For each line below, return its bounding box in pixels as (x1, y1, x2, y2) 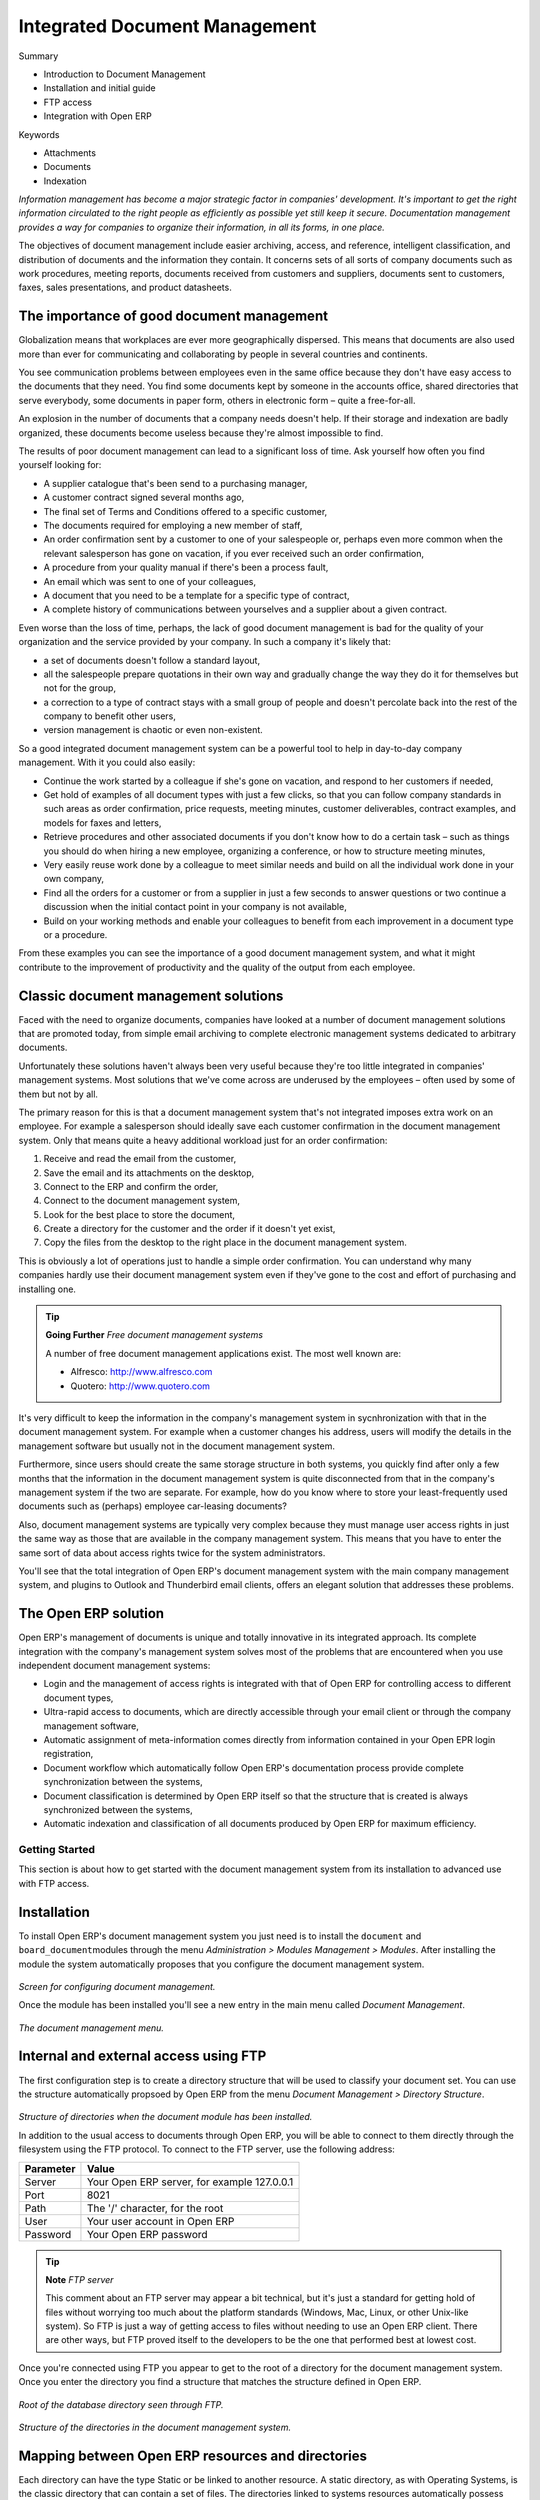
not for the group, (43, 682, 117, 694)
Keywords (18, 128, 60, 140)
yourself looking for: (18, 459, 102, 471)
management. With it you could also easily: (18, 756, 196, 769)
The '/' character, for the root (86, 2201, 224, 2215)
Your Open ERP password (86, 2227, 209, 2241)
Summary (18, 50, 59, 62)
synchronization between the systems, (43, 1776, 204, 1788)
